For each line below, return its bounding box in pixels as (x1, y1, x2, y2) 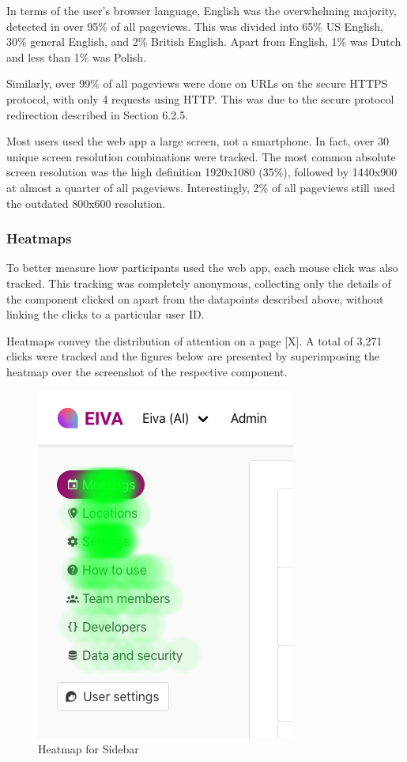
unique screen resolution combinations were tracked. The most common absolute (6, 148, 396, 164)
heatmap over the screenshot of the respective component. (6, 363, 288, 379)
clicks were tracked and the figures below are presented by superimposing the (6, 348, 380, 364)
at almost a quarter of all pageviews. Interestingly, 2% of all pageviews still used (6, 179, 395, 195)
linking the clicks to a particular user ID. (6, 306, 205, 323)
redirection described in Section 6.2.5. (6, 106, 189, 123)
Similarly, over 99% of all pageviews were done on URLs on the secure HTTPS (6, 75, 388, 92)
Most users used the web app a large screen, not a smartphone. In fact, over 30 (6, 133, 389, 149)
